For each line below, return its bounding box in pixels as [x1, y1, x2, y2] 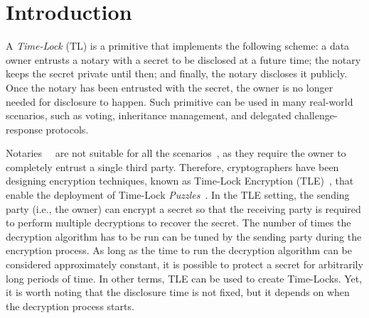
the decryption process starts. [6, 298, 134, 313]
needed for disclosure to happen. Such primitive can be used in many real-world [6, 94, 353, 109]
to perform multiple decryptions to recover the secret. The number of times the [6, 215, 351, 230]
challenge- [294, 108, 338, 123]
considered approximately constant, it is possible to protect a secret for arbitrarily [6, 257, 363, 272]
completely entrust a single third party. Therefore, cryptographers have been [6, 159, 339, 174]
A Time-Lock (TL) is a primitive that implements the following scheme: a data [6, 38, 350, 53]
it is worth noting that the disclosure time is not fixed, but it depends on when [6, 285, 350, 300]
